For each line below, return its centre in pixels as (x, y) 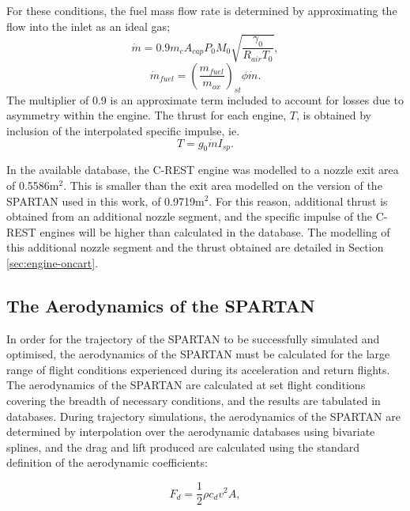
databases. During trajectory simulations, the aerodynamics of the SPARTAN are (203, 416)
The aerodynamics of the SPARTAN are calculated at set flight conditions (186, 385)
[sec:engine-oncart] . (53, 262)
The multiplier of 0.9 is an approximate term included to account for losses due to (205, 99)
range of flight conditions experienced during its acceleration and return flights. (198, 369)
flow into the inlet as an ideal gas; (88, 26)
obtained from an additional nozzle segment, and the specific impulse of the (190, 216)
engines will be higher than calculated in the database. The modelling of (215, 231)
